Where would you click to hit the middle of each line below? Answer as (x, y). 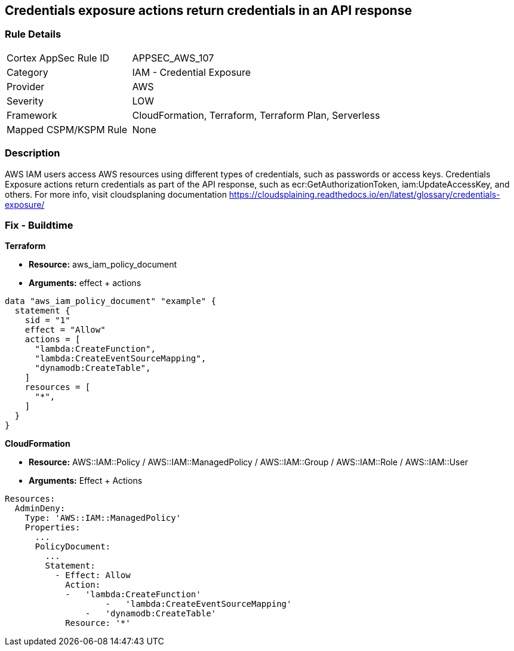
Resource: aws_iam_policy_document (103, 265)
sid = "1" (47, 320)
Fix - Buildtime (39, 225)
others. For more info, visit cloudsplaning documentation (116, 194)
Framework (32, 115)
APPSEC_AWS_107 (173, 58)
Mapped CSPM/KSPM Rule (67, 129)
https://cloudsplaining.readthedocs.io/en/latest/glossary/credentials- (364, 194)
